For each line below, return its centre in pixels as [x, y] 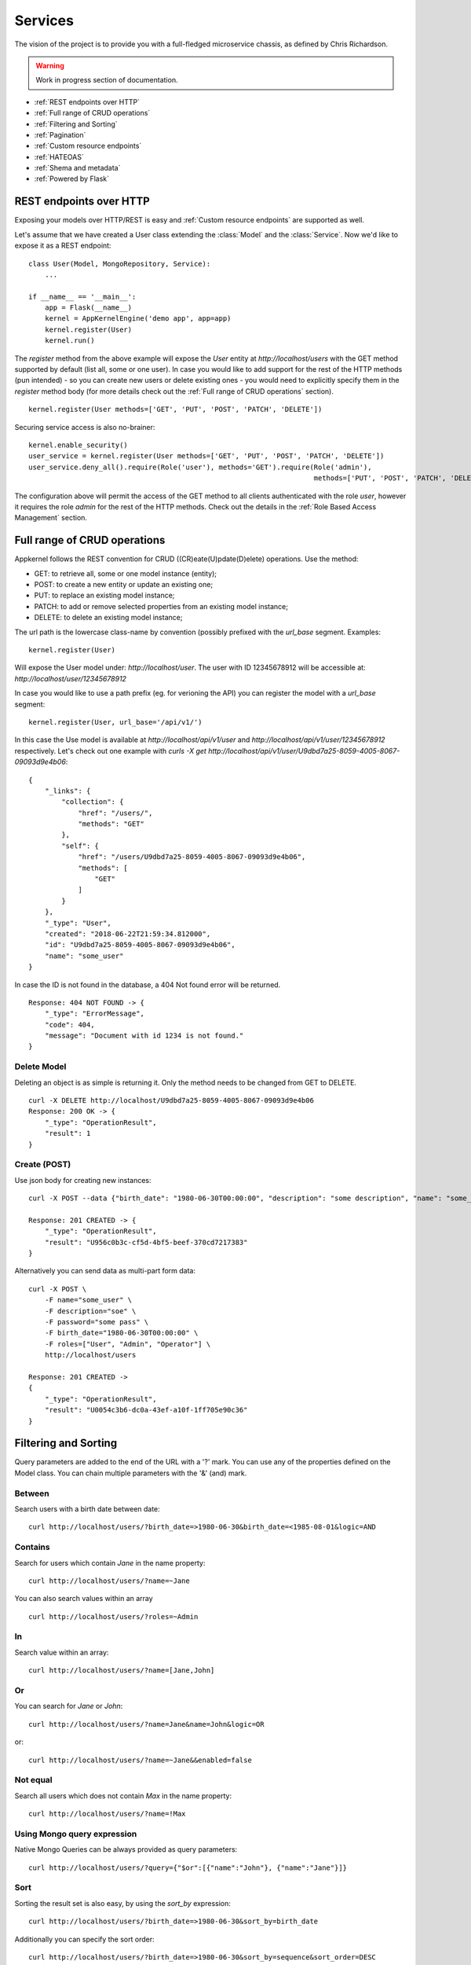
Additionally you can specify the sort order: [84, 1939]
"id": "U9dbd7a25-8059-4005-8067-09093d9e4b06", [140, 945]
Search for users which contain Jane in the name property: [110, 1563]
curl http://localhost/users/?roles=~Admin [113, 1616]
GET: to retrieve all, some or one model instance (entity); [126, 573]
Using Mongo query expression [76, 1834]
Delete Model [40, 1067]
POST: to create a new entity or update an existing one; [124, 585]
